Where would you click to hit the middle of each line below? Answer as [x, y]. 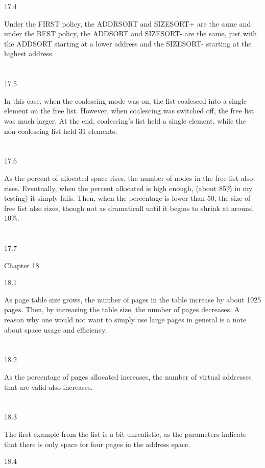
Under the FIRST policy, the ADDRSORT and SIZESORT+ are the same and [128, 23]
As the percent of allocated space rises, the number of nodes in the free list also [129, 178]
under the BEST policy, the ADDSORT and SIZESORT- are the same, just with [131, 33]
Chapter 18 [22, 265]
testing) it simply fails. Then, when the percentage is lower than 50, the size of [127, 198]
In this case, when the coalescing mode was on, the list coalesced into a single [125, 100]
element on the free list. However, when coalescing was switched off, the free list [129, 111]
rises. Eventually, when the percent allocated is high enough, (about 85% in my [128, 188]
